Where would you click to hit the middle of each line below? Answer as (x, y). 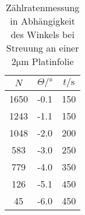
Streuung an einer (42, 48)
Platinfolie (53, 61)
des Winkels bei (42, 34)
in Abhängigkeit (42, 21)
